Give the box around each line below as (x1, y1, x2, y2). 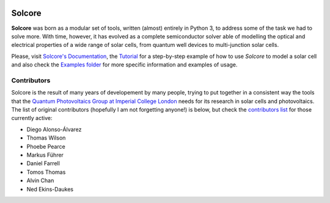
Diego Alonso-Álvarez (26, 126, 82, 133)
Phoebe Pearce (26, 143, 65, 150)
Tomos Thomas (26, 168, 66, 176)
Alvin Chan (26, 177, 54, 184)
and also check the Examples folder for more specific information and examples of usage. (11, 61, 238, 68)
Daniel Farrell (26, 160, 61, 167)
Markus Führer (26, 151, 64, 158)
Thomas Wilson (26, 134, 66, 141)
